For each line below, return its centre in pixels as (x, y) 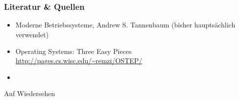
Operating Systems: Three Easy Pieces (73, 51)
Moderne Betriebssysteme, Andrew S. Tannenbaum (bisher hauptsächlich (125, 25)
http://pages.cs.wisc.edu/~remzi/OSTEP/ (79, 61)
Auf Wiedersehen (30, 93)
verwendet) (32, 35)
